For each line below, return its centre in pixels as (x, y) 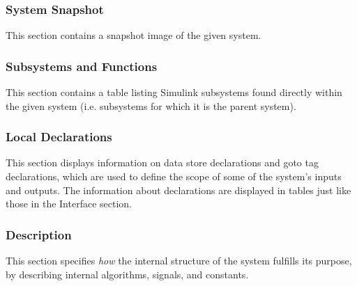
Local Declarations (59, 137)
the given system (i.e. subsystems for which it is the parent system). (151, 105)
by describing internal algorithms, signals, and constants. (127, 274)
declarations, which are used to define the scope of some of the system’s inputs (174, 176)
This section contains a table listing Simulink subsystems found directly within (174, 92)
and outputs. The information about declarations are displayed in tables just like (178, 190)
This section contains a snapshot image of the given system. (134, 35)
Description (39, 234)
